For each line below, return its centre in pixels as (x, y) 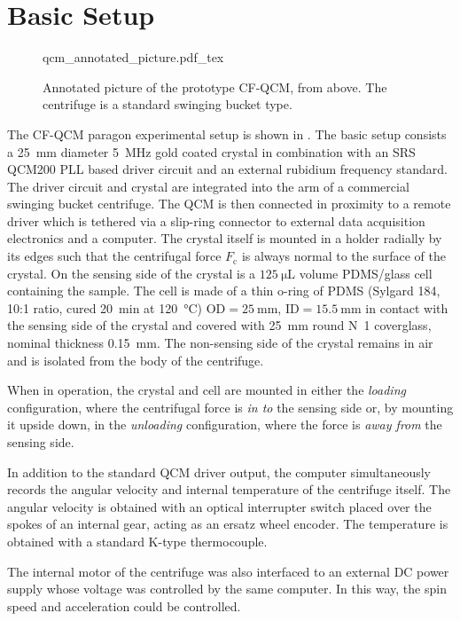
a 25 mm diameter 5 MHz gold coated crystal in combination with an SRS (211, 151)
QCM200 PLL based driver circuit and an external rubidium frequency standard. (227, 169)
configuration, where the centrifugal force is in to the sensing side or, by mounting (230, 407)
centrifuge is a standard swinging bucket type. (168, 104)
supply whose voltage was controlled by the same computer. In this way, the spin (227, 589)
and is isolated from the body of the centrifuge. (136, 360)
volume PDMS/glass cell (366, 273)
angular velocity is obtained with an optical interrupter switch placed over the (219, 506)
